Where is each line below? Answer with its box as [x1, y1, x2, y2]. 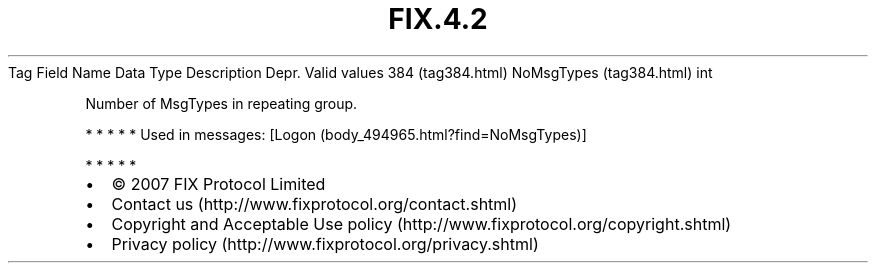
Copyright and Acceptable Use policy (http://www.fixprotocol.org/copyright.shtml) [111, 213, 732, 234]
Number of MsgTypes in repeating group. [85, 94, 358, 112]
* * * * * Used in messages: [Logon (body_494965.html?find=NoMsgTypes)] [85, 125, 587, 143]
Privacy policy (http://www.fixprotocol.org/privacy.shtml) [111, 233, 539, 254]
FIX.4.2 [388, 2, 488, 36]
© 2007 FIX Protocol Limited [111, 173, 326, 194]
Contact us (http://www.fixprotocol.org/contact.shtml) [111, 193, 518, 214]
